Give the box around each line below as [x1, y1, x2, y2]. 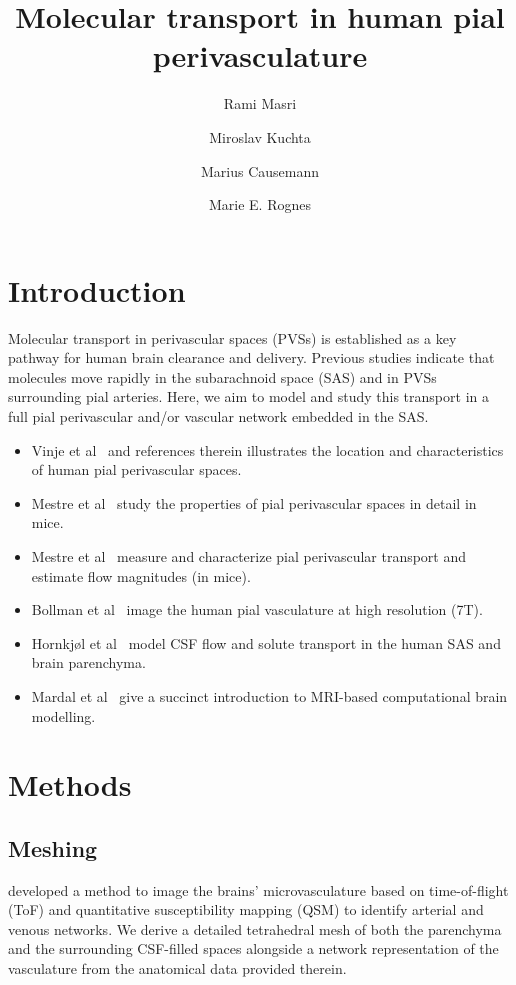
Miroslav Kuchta [209, 126, 311, 147]
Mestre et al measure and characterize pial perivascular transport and [31, 545, 467, 566]
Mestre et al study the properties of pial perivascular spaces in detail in [31, 492, 477, 513]
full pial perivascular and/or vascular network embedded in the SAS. [8, 406, 429, 426]
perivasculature [152, 35, 368, 76]
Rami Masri [223, 93, 297, 114]
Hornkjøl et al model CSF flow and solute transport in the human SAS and [31, 632, 501, 653]
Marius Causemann [200, 160, 320, 181]
